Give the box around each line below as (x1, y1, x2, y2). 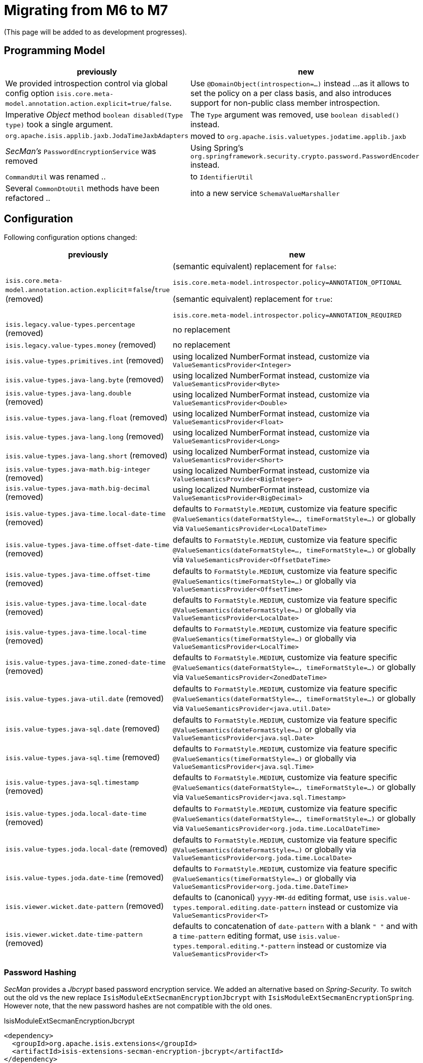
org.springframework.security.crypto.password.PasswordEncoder (190, 152, 420, 160)
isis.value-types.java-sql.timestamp (5, 778, 139, 786)
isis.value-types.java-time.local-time (5, 629, 147, 636)
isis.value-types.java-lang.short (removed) (5, 450, 168, 460)
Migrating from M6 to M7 (4, 2, 168, 19)
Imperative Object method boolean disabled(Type (5, 109, 183, 119)
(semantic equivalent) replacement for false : (173, 261, 337, 272)
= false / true (127, 284, 170, 294)
